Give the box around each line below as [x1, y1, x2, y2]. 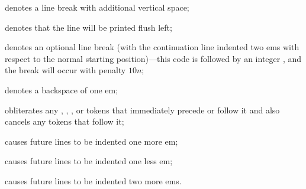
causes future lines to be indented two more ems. [5, 174, 182, 187]
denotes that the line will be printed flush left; [5, 21, 172, 33]
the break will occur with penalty [5, 64, 126, 76]
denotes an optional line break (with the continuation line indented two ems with [5, 41, 299, 53]
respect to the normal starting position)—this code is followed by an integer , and [5, 52, 302, 64]
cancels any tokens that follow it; [5, 115, 124, 128]
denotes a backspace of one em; [5, 83, 118, 96]
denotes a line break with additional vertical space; [5, 1, 189, 13]
